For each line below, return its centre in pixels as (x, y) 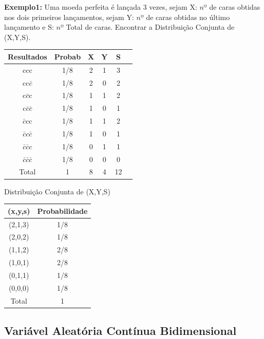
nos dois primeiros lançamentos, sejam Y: (69, 17)
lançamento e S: (29, 27)
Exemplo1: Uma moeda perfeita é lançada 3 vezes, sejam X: (101, 7)
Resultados (27, 56)
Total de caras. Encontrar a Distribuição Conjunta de (150, 27)
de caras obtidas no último (188, 17)
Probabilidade (62, 211)
